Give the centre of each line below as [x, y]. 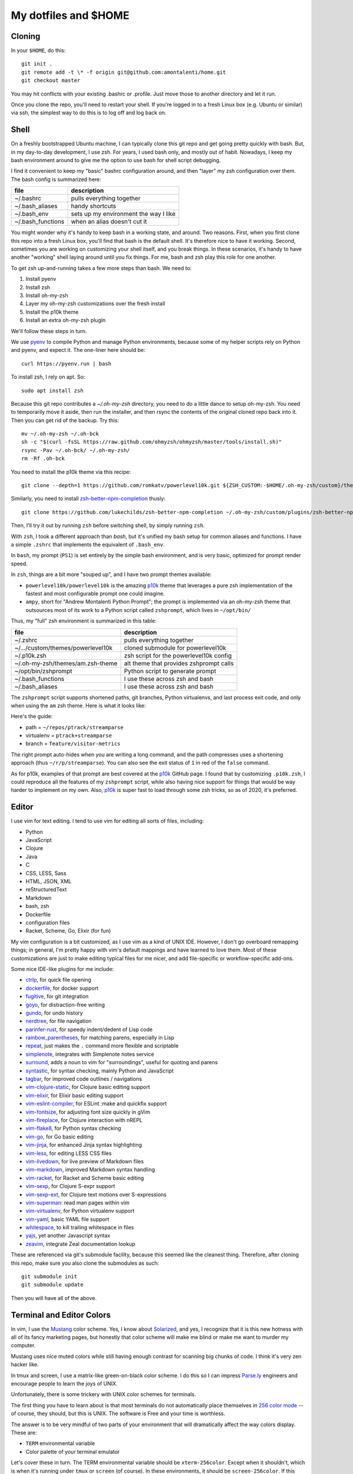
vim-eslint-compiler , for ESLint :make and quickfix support [96, 1104]
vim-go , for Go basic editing [60, 1136]
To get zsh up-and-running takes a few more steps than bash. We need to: [101, 268]
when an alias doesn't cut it [109, 222]
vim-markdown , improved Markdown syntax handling [90, 1170]
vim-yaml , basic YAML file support [67, 1219]
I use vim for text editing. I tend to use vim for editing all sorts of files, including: [107, 821]
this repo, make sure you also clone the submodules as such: [85, 1263]
